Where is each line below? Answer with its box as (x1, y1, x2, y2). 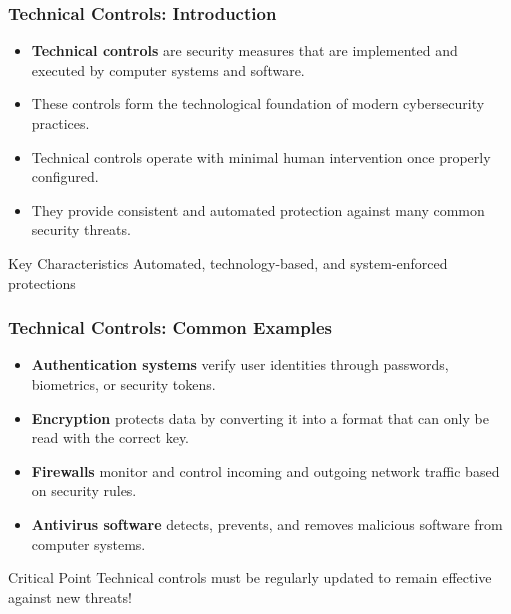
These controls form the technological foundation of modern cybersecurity (31, 93, 485, 114)
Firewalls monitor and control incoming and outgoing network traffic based (31, 460, 500, 481)
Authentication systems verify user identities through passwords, (31, 354, 449, 375)
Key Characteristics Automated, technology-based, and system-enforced (8, 252, 448, 273)
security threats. (31, 219, 131, 240)
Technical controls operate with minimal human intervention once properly (31, 146, 491, 167)
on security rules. (31, 480, 137, 501)
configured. (31, 166, 99, 187)
